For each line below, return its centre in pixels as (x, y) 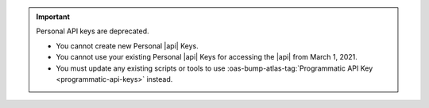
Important (53, 17)
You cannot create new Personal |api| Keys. (127, 46)
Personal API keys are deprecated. (93, 31)
